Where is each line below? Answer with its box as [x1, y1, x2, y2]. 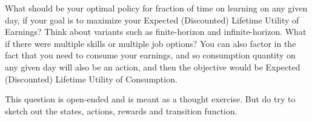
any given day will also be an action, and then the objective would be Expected [5, 60, 300, 73]
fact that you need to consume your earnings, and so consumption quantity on [5, 49, 296, 61]
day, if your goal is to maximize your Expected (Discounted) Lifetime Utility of [5, 13, 299, 26]
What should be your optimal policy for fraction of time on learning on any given [5, 2, 308, 14]
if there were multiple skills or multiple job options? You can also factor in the [5, 37, 296, 49]
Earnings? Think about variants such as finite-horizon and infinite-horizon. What [5, 25, 307, 38]
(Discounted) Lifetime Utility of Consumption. [5, 72, 178, 85]
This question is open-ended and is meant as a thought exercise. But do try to [5, 93, 296, 105]
